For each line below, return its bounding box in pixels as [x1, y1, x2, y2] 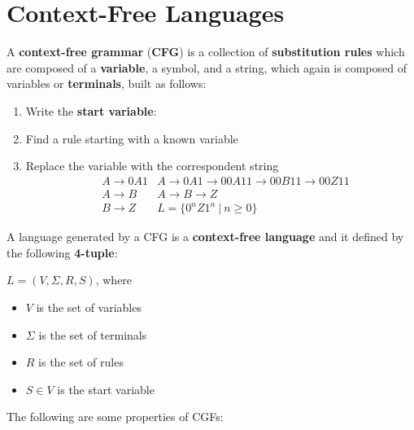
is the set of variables [36, 299, 142, 316]
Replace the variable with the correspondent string [25, 157, 279, 174]
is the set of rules [38, 353, 124, 371]
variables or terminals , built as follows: [7, 75, 207, 92]
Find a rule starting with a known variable [25, 129, 238, 147]
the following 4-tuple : [7, 244, 118, 261]
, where [95, 271, 133, 288]
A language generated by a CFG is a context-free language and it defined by [7, 228, 404, 245]
